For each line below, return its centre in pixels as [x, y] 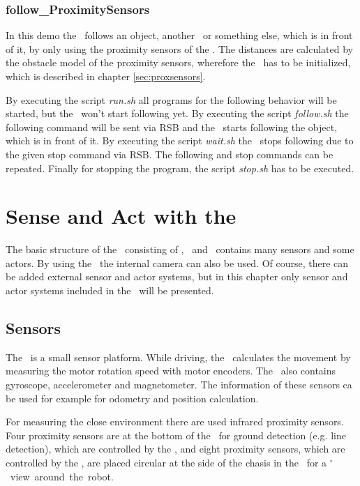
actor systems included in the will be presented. [110, 290]
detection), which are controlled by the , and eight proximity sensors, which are [175, 449]
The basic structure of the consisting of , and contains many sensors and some [180, 249]
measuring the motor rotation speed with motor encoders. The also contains [171, 371]
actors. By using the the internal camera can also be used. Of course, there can [177, 263]
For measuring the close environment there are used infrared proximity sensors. [175, 422]
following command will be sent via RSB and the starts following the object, [172, 127]
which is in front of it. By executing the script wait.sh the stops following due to [180, 141]
